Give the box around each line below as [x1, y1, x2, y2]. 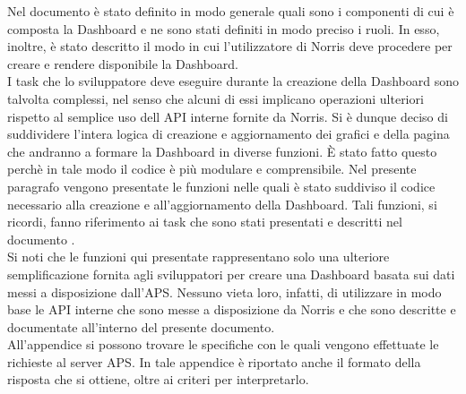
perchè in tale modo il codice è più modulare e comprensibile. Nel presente [7, 159, 417, 178]
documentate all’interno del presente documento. [7, 317, 275, 336]
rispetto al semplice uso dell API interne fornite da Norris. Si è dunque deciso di [7, 107, 448, 125]
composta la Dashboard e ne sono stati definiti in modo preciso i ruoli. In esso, [7, 19, 440, 38]
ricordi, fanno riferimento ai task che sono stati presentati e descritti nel [7, 212, 402, 231]
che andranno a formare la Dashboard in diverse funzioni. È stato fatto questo [7, 141, 437, 160]
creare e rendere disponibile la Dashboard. [7, 54, 239, 73]
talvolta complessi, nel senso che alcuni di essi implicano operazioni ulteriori [7, 89, 424, 107]
